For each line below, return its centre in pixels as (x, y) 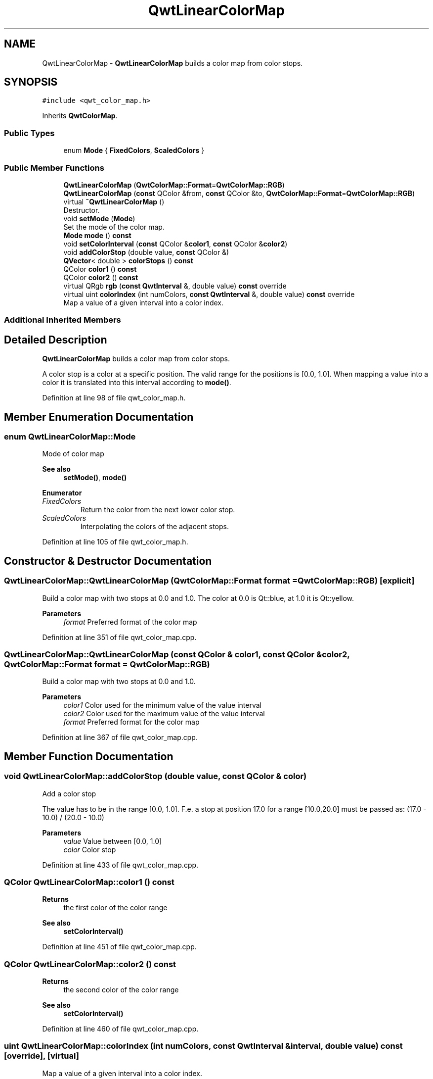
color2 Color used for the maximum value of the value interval (164, 714)
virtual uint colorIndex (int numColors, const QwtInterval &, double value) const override (209, 294)
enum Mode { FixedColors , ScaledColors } (134, 150)
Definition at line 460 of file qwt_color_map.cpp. (120, 1029)
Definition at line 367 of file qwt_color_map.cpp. (120, 737)
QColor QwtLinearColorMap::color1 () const (89, 882)
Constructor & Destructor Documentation (108, 561)
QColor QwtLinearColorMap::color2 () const (90, 964)
